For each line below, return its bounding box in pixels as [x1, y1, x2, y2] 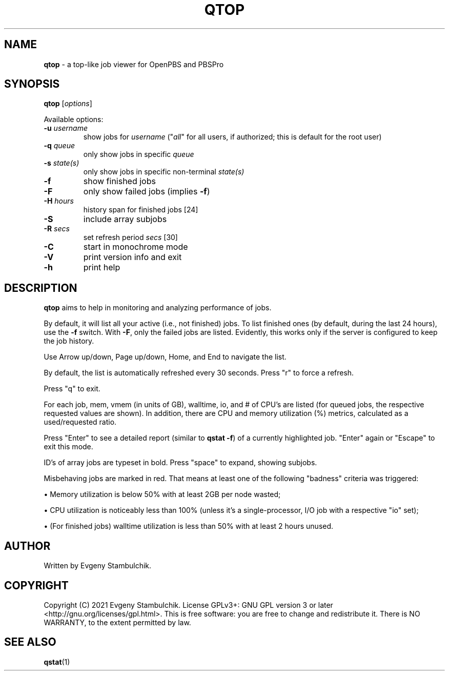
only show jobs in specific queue [83, 150, 194, 159]
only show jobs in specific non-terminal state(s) [83, 167, 244, 176]
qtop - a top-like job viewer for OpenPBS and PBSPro [44, 59, 224, 69]
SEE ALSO [4, 636, 56, 649]
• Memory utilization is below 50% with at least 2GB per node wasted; [44, 490, 281, 499]
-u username [44, 124, 88, 133]
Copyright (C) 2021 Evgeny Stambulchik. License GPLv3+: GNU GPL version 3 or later [44, 600, 333, 609]
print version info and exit [83, 252, 182, 263]
